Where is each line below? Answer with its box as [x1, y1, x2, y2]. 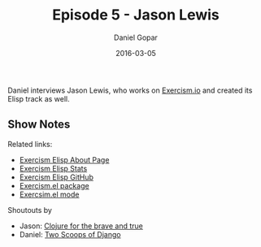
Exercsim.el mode [19, 189, 80, 199]
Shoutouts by [7, 205, 52, 214]
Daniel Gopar [114, 32, 158, 42]
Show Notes [7, 118, 71, 132]
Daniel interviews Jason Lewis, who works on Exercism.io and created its [7, 85, 253, 95]
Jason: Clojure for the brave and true [19, 221, 143, 231]
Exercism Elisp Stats [19, 163, 88, 173]
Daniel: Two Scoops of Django [19, 229, 121, 239]
